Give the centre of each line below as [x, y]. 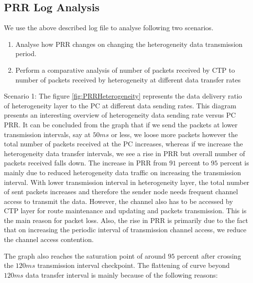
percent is [234, 163]
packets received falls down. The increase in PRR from [86, 163]
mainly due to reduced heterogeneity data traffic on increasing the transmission [123, 172]
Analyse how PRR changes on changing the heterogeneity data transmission [129, 44]
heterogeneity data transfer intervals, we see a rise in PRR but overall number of [125, 153]
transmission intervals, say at [47, 134]
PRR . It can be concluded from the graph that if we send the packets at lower [121, 124]
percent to [194, 163]
